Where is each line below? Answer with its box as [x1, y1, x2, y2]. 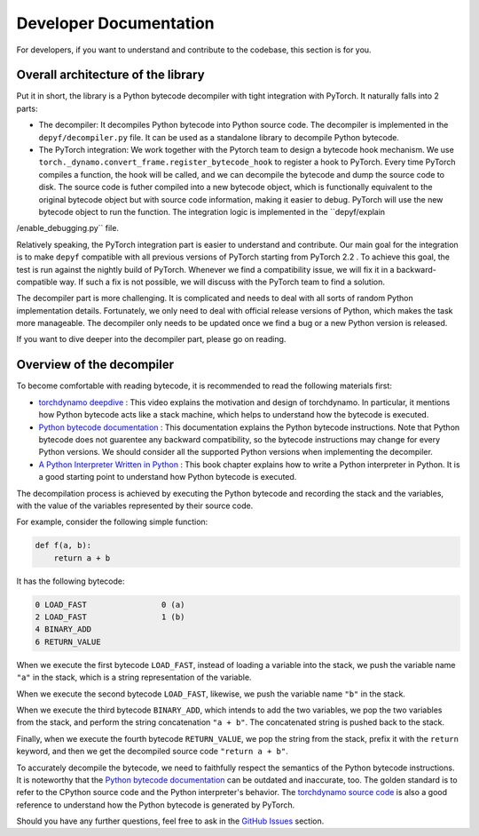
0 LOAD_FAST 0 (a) [35, 600, 185, 609]
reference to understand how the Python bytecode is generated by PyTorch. [16, 800, 295, 810]
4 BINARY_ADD [35, 625, 92, 634]
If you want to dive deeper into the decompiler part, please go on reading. [16, 334, 287, 345]
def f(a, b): [35, 540, 92, 551]
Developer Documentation [16, 13, 215, 33]
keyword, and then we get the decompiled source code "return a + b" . [16, 746, 288, 757]
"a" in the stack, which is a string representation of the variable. [16, 672, 252, 683]
